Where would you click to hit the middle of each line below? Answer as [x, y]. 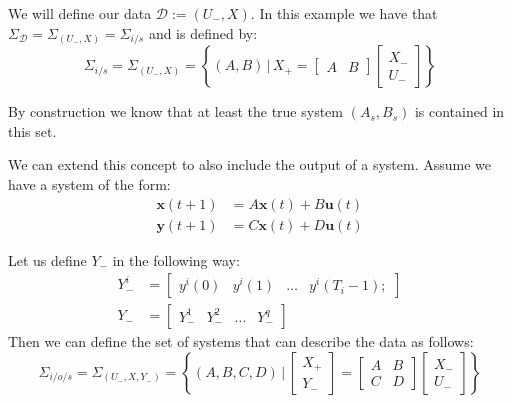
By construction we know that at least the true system [175, 111]
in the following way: [176, 259]
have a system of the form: [89, 183]
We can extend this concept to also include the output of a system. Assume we [250, 164]
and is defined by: [203, 32]
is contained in [459, 111]
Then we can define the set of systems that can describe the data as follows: [241, 341]
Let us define [47, 259]
